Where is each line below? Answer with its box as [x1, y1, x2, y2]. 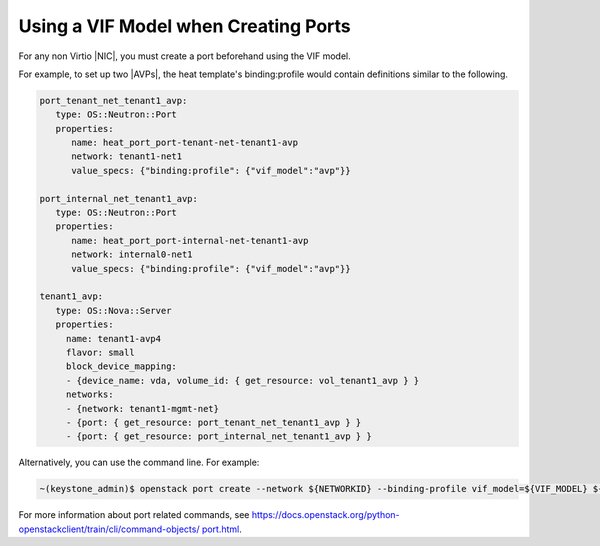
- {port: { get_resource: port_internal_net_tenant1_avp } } [65, 431, 372, 442]
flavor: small [65, 346, 135, 358]
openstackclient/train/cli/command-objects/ [18, 523, 200, 535]
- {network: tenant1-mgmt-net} [65, 403, 220, 414]
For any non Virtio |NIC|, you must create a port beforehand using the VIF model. [18, 50, 352, 62]
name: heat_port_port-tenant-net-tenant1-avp [71, 137, 299, 149]
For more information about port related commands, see [18, 509, 250, 521]
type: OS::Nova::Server [55, 305, 172, 316]
